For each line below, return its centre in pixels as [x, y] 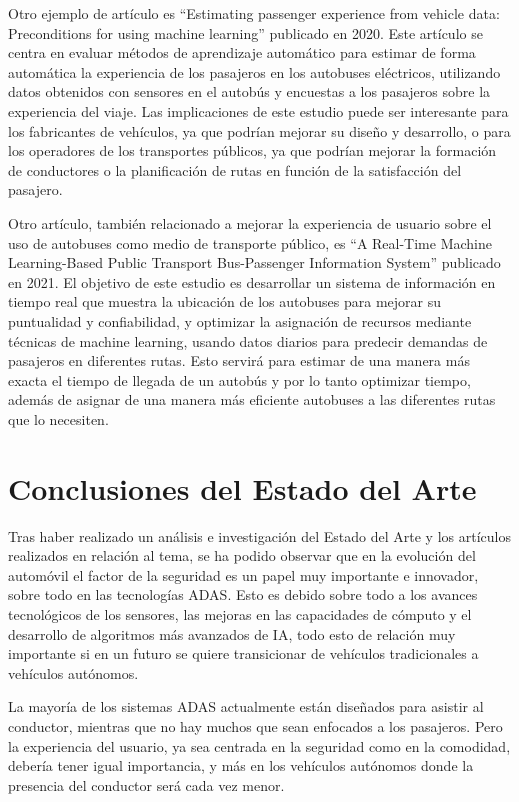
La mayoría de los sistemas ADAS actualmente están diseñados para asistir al [246, 706]
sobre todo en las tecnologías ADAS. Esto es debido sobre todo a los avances [243, 594]
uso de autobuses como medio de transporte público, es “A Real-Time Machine [250, 242]
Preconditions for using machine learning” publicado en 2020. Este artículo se [245, 32]
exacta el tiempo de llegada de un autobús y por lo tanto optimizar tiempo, [239, 379]
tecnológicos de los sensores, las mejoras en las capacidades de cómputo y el [240, 613]
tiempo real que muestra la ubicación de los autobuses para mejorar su [225, 301]
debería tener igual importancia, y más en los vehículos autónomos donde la [241, 765]
